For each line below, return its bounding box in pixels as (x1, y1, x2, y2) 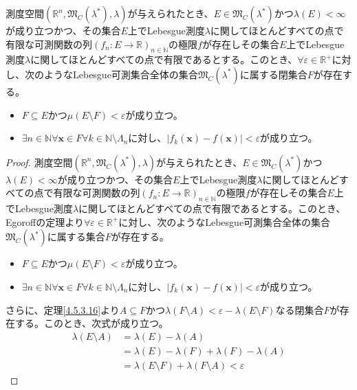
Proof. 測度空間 (6, 154, 73, 169)
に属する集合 (47, 229, 105, 244)
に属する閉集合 (239, 67, 307, 81)
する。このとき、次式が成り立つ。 (14, 316, 169, 330)
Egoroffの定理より (6, 214, 84, 229)
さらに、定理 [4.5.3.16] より (6, 302, 120, 317)
